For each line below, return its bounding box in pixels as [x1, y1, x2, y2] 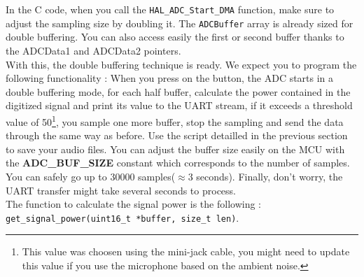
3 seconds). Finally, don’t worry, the [188, 169, 343, 183]
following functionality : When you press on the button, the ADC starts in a [6, 71, 334, 85]
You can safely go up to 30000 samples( [6, 169, 176, 183]
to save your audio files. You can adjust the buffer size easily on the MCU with [6, 141, 345, 156]
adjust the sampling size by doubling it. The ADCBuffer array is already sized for [6, 15, 353, 30]
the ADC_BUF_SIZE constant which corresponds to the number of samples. [6, 155, 350, 170]
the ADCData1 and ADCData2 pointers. [6, 43, 181, 57]
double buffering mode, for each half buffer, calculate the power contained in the [6, 84, 351, 99]
